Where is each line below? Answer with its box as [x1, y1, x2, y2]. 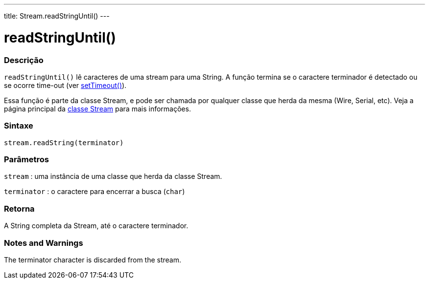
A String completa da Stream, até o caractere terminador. [4, 221, 189, 230]
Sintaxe [4, 121, 33, 131]
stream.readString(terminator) [4, 138, 124, 147]
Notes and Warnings [4, 238, 83, 248]
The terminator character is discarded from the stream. [4, 255, 182, 264]
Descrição [4, 55, 44, 65]
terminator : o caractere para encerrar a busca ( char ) [4, 187, 185, 196]
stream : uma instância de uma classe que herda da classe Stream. [4, 172, 222, 181]
